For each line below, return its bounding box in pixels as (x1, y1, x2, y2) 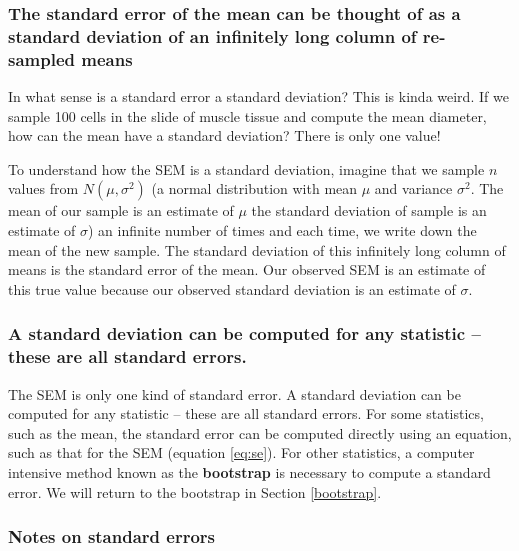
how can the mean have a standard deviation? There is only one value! (8, 125, 441, 146)
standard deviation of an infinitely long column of (8, 23, 417, 48)
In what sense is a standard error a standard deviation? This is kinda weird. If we (8, 86, 509, 107)
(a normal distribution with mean (151, 178, 358, 199)
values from (8, 178, 79, 199)
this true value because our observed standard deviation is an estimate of (8, 278, 456, 299)
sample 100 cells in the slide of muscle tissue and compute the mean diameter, (8, 105, 487, 126)
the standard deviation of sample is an (251, 200, 487, 221)
